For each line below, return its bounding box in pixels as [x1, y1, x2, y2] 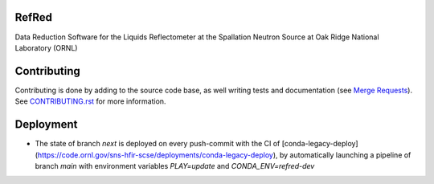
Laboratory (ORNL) [14, 43, 78, 52]
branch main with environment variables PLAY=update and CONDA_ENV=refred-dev [35, 161, 315, 170]
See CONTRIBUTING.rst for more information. [14, 96, 166, 106]
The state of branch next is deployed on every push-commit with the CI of [35, 139, 280, 149]
